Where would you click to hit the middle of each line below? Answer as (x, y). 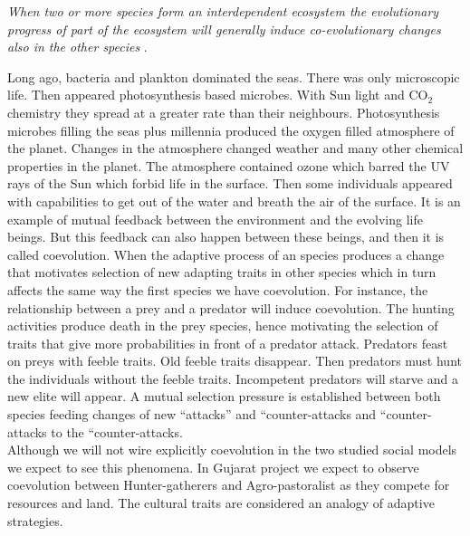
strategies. (35, 520)
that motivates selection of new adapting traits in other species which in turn (222, 272)
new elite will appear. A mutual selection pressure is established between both (224, 396)
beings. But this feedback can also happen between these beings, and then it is (226, 237)
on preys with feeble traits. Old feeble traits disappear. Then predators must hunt (235, 361)
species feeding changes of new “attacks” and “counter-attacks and (192, 414)
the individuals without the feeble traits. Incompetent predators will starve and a (233, 378)
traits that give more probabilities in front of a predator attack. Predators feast (228, 343)
